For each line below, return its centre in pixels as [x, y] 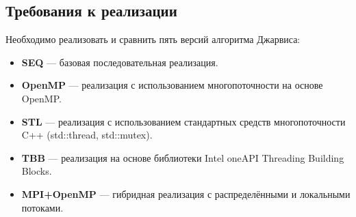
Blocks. [37, 171]
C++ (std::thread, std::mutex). [87, 135]
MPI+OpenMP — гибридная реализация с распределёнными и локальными [186, 193]
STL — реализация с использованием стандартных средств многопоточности [183, 121]
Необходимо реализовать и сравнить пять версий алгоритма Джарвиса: [153, 39]
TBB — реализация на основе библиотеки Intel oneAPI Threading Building [183, 157]
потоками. [42, 207]
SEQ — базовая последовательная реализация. [120, 62]
